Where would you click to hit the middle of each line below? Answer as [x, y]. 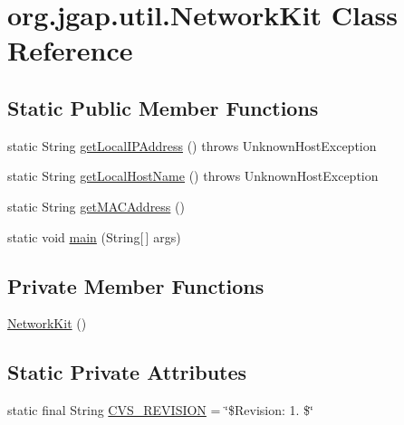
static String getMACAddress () [96, 206]
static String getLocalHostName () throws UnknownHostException [193, 176]
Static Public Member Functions [163, 107]
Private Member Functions [136, 285]
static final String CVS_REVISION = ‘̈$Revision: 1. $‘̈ [160, 410]
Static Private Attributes [127, 372]
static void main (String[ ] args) [94, 236]
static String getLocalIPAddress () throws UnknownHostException [192, 145]
